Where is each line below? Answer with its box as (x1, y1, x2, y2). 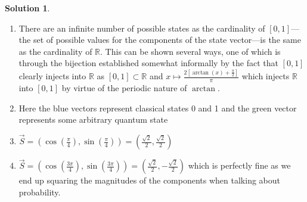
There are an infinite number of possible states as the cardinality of (18, 21, 265, 34)
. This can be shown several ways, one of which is (100, 45, 281, 57)
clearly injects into (18, 70, 86, 82)
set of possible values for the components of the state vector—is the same (33, 33, 301, 46)
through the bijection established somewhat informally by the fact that (18, 57, 278, 69)
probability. (18, 185, 61, 198)
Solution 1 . (5, 2, 50, 14)
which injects (241, 70, 290, 82)
